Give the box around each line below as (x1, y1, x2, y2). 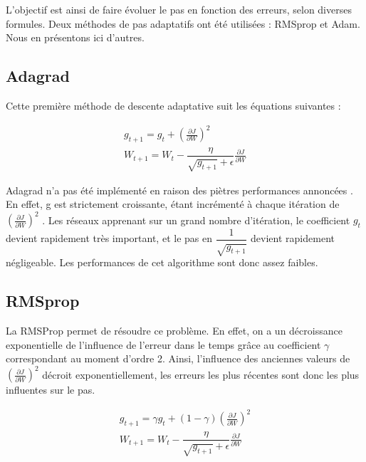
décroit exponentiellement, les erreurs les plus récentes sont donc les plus (42, 367, 360, 382)
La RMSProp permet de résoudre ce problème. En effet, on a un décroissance (6, 323, 343, 338)
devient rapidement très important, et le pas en (6, 231, 212, 246)
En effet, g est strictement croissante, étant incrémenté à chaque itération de (6, 196, 340, 211)
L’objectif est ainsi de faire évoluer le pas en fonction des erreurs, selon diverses (6, 2, 352, 16)
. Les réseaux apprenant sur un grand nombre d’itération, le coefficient (42, 212, 350, 227)
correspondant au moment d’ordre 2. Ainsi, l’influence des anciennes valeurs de (6, 351, 350, 366)
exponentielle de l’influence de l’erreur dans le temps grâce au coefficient (6, 337, 321, 352)
